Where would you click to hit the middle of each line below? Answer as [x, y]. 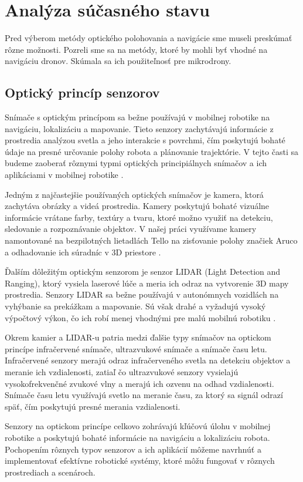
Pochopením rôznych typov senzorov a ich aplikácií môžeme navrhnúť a [133, 449]
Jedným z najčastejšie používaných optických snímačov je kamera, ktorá [134, 194]
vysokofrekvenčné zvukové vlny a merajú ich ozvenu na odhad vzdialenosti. [139, 383]
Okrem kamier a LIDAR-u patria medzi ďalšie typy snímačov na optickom [138, 337]
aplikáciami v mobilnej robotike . [64, 175]
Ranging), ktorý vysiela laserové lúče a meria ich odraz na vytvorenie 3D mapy [147, 283]
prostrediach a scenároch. [50, 472]
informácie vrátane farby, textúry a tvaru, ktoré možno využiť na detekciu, [139, 217]
